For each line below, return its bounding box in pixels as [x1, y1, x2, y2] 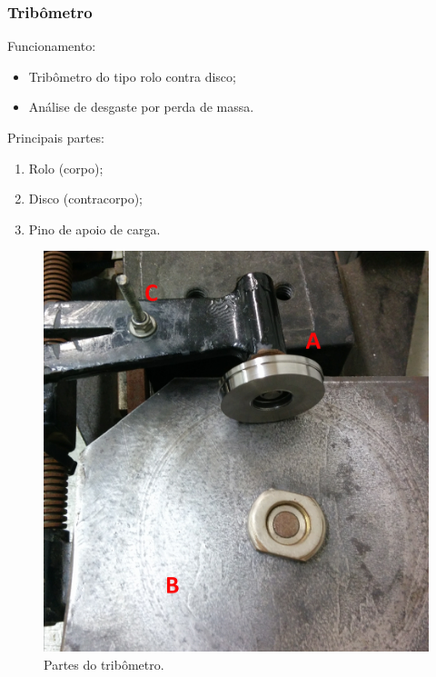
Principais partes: [7, 128, 105, 146]
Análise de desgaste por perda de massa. [28, 97, 254, 116]
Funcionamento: [7, 36, 96, 55]
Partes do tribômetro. [44, 654, 164, 673]
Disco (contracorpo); [28, 189, 143, 208]
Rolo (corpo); [28, 158, 104, 177]
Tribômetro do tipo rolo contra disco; [28, 66, 236, 85]
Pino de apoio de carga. [28, 219, 161, 238]
